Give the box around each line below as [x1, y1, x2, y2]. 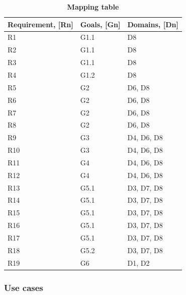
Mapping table [67, 2, 119, 12]
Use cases [4, 281, 43, 293]
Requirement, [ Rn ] [8, 19, 73, 29]
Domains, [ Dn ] [127, 19, 178, 29]
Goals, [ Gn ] [80, 19, 121, 29]
